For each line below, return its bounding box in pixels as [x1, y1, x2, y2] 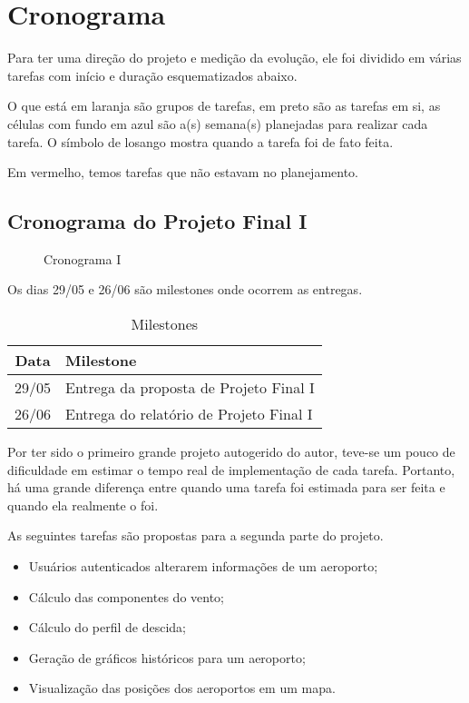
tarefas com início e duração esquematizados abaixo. [7, 65, 298, 84]
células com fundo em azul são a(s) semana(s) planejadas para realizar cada [7, 114, 428, 133]
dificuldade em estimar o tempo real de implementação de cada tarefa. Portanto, [7, 460, 455, 479]
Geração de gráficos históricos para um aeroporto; [28, 648, 306, 667]
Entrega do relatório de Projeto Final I [65, 403, 313, 425]
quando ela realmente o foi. [7, 495, 159, 514]
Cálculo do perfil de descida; [28, 618, 186, 637]
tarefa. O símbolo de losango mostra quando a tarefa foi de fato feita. [7, 132, 394, 151]
